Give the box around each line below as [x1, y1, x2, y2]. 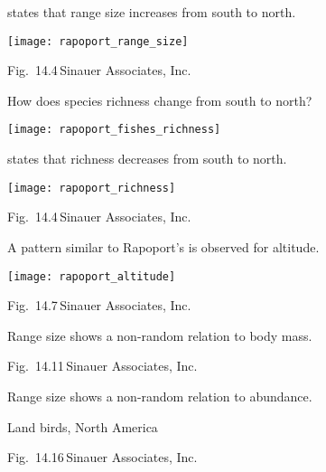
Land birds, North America [7, 417, 158, 436]
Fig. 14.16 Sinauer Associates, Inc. [7, 448, 198, 467]
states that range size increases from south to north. [7, 3, 296, 21]
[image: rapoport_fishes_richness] [7, 123, 221, 137]
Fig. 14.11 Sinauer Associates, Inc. [7, 356, 198, 375]
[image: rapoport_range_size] [7, 34, 189, 48]
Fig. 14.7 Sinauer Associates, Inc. [7, 296, 191, 315]
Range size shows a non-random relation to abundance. [7, 386, 312, 405]
